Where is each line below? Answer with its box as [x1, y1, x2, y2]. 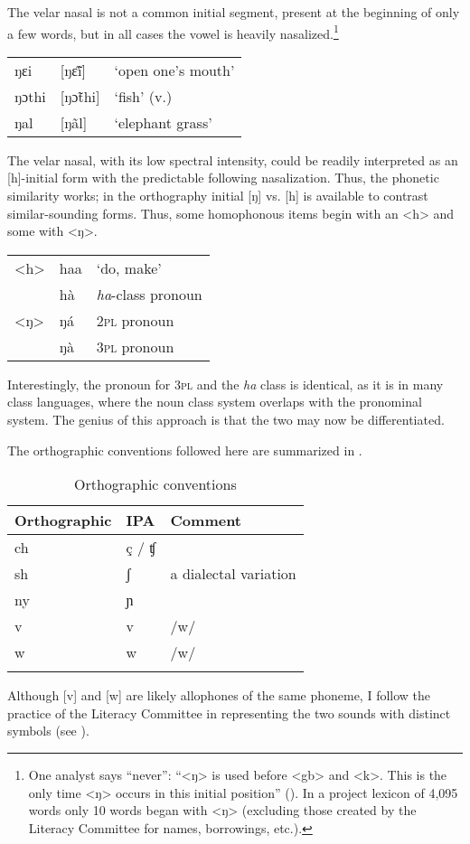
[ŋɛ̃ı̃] [60, 59, 86, 80]
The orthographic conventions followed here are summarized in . [7, 440, 362, 459]
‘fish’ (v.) [114, 85, 173, 107]
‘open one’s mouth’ [114, 59, 235, 80]
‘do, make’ [96, 257, 162, 278]
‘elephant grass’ [114, 111, 212, 133]
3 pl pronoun [96, 335, 174, 357]
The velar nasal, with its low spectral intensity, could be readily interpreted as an [7, 150, 458, 169]
